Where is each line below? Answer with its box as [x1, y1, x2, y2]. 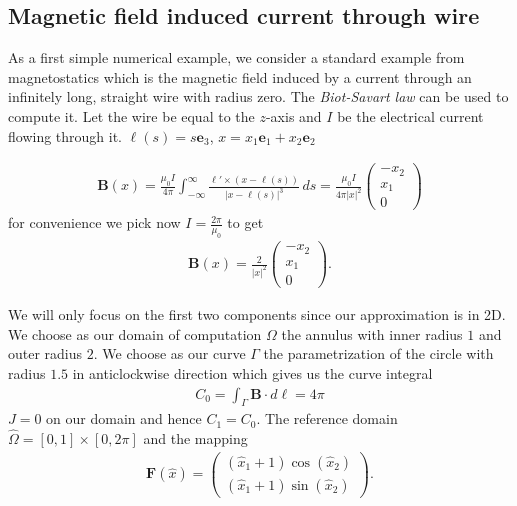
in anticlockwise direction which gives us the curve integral [72, 362, 433, 383]
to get [227, 212, 264, 233]
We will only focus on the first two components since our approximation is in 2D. [8, 304, 506, 325]
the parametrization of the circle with [263, 343, 494, 364]
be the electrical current [337, 105, 484, 126]
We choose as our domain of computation [8, 323, 262, 344]
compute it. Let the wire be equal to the [8, 105, 255, 126]
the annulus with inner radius [281, 323, 463, 344]
